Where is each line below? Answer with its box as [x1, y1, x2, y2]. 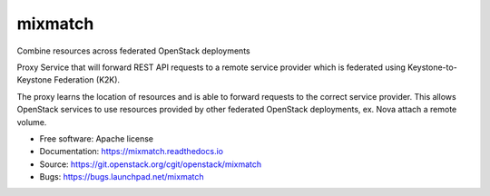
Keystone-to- [407, 62, 457, 73]
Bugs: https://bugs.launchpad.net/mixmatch [39, 171, 204, 182]
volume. [16, 116, 47, 127]
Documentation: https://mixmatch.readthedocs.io [39, 146, 224, 157]
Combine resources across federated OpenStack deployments [16, 45, 250, 56]
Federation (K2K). [54, 74, 121, 85]
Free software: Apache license [39, 132, 154, 144]
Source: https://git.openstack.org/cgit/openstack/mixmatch [39, 159, 262, 170]
